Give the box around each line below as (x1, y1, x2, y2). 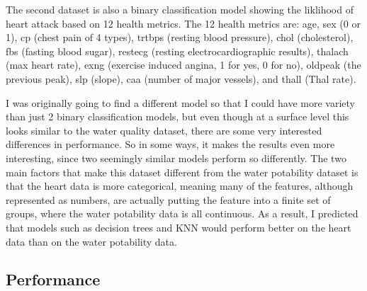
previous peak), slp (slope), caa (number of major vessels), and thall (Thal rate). (6, 71, 356, 86)
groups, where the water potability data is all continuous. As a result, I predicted (6, 206, 358, 221)
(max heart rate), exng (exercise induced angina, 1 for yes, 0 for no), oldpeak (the (6, 57, 361, 72)
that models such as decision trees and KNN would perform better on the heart (6, 219, 351, 234)
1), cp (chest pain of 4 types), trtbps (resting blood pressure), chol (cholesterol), (6, 30, 354, 45)
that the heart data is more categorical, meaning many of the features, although (6, 178, 354, 193)
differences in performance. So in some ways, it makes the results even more (6, 137, 335, 152)
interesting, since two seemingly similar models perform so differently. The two (6, 150, 346, 165)
